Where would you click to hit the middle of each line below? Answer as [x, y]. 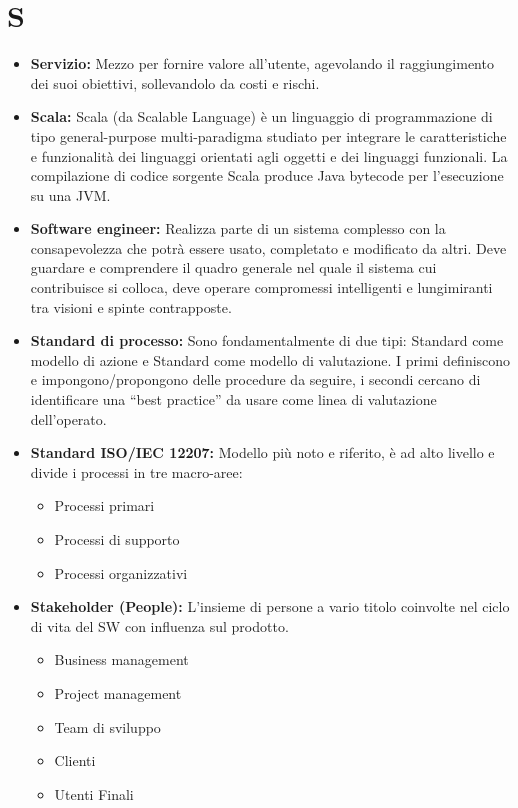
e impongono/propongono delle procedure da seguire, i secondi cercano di [255, 379]
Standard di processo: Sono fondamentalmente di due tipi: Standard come [267, 340]
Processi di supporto [117, 539]
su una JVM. [70, 194]
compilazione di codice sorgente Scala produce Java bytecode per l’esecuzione [267, 175]
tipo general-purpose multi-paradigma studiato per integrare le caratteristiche [268, 135]
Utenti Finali [94, 793]
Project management [118, 692]
